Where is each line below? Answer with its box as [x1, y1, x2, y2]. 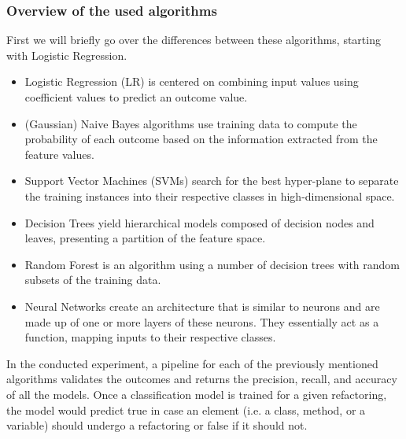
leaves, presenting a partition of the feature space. [24, 230, 266, 246]
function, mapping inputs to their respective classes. [24, 329, 276, 345]
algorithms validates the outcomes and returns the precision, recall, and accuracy [6, 371, 397, 387]
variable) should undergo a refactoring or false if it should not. [6, 417, 308, 433]
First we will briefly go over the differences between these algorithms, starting [6, 31, 381, 48]
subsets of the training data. [24, 271, 161, 288]
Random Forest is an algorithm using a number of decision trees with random [24, 256, 400, 272]
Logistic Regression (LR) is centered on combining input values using [24, 73, 359, 90]
